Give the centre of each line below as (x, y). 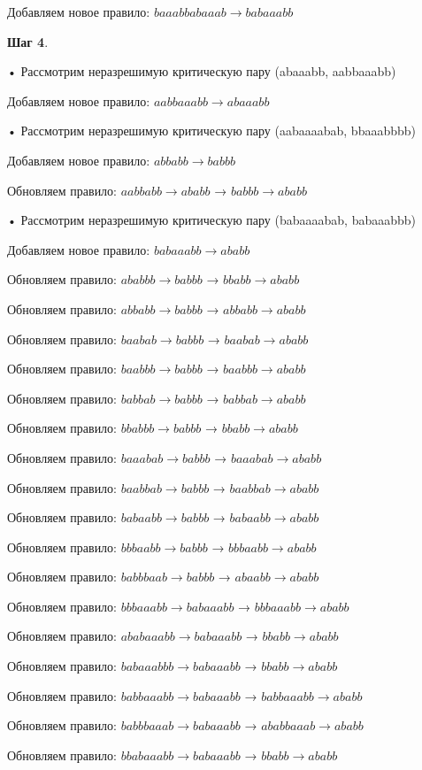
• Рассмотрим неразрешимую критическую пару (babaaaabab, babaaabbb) (212, 220)
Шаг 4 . (28, 41)
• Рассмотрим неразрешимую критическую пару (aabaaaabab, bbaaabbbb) (212, 131)
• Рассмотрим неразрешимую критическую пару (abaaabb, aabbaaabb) (202, 71)
